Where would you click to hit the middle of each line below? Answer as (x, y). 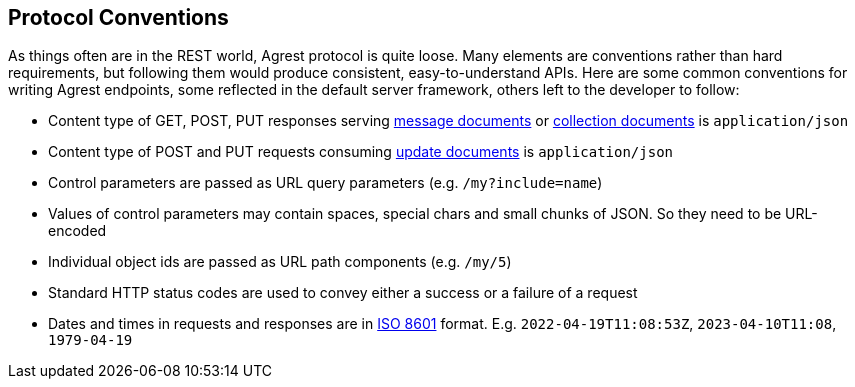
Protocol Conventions (118, 17)
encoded (77, 231)
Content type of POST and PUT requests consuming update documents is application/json (360, 152)
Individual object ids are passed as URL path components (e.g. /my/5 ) (280, 262)
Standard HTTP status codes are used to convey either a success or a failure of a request (343, 293)
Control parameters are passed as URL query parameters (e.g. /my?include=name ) (325, 183)
